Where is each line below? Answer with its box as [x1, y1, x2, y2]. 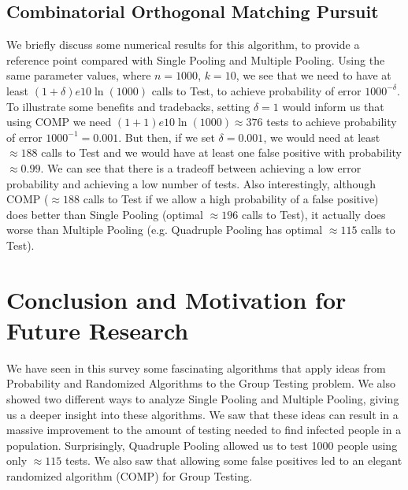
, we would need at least [263, 128, 380, 145]
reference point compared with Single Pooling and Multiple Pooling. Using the [6, 51, 385, 68]
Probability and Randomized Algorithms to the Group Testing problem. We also [6, 375, 396, 392]
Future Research [6, 314, 189, 346]
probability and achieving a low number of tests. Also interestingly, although [6, 175, 376, 191]
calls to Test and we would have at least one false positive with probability [41, 144, 402, 161]
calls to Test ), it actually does [241, 206, 386, 222]
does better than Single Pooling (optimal [6, 206, 204, 222]
